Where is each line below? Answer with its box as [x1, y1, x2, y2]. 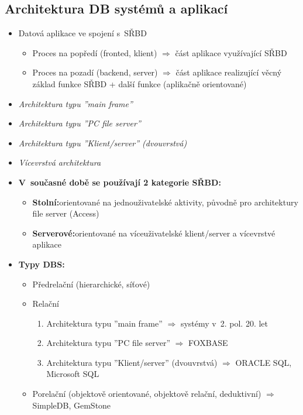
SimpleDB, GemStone [32, 399, 111, 411]
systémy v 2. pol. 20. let [180, 317, 268, 329]
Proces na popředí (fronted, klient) [32, 46, 157, 59]
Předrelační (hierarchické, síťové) [32, 277, 150, 290]
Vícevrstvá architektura [18, 156, 101, 169]
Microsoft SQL [46, 368, 99, 380]
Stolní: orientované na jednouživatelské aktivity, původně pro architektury [32, 196, 298, 208]
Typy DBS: [18, 258, 65, 270]
